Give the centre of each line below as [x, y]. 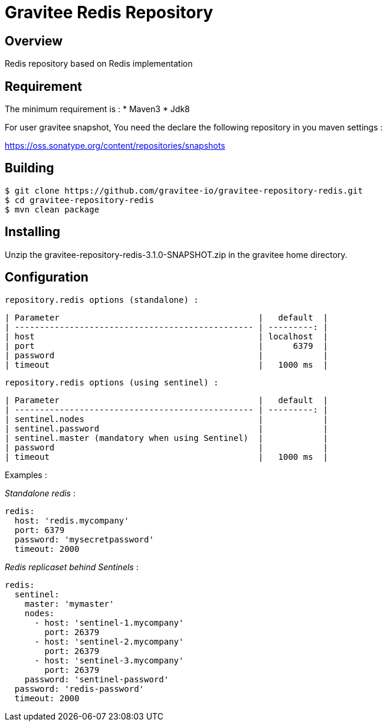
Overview [34, 41]
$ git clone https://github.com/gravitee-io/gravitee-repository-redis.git [184, 190]
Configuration [47, 277]
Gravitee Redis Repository [109, 12]
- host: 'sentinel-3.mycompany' [109, 660]
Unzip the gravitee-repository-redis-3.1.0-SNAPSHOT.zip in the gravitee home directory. [176, 254]
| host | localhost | [166, 336]
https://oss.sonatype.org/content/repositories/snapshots [115, 146]
